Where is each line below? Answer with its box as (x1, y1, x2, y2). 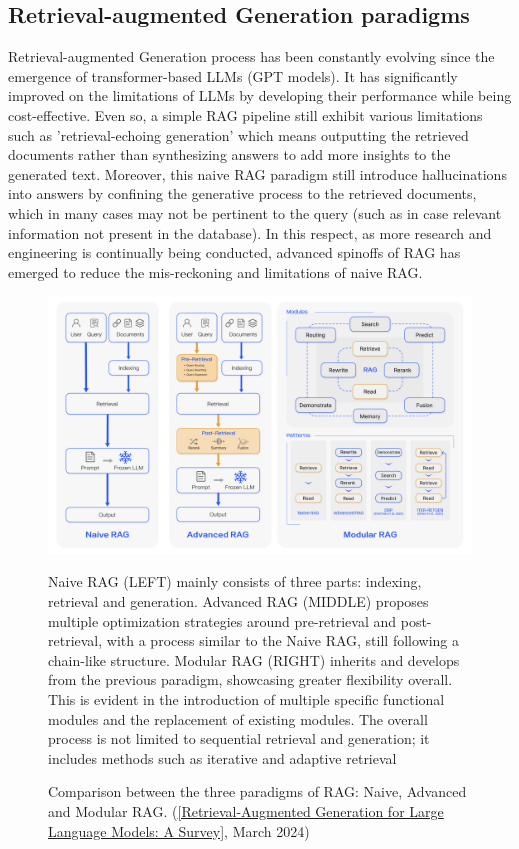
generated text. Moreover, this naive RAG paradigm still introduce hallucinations (8, 163, 507, 184)
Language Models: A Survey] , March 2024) (48, 820, 310, 841)
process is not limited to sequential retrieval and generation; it (48, 728, 430, 749)
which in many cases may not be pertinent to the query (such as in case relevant (8, 202, 502, 223)
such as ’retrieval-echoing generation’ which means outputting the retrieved (8, 124, 469, 145)
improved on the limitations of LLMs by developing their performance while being (8, 85, 512, 106)
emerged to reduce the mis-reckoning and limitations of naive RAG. (8, 261, 423, 282)
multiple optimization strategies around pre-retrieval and (48, 610, 397, 631)
